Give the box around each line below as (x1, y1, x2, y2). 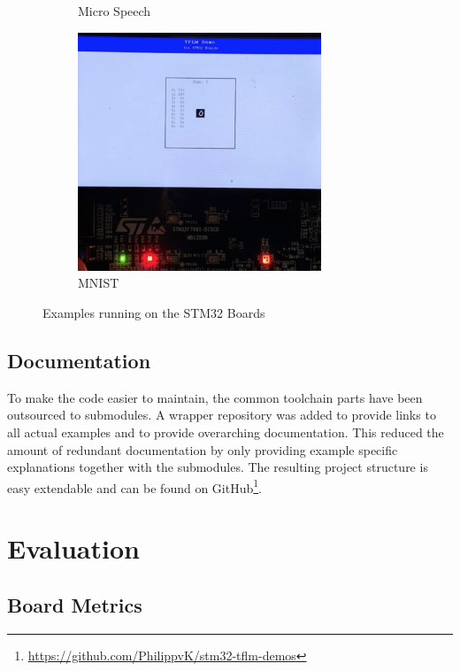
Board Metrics (7, 590, 142, 618)
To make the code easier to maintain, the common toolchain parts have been (7, 388, 423, 406)
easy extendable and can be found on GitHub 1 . (7, 475, 263, 497)
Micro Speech (78, 2, 151, 19)
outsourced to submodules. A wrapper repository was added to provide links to (7, 405, 436, 424)
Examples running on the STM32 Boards (42, 304, 265, 321)
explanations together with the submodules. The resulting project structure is (7, 458, 428, 476)
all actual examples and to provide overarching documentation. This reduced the (7, 422, 444, 441)
